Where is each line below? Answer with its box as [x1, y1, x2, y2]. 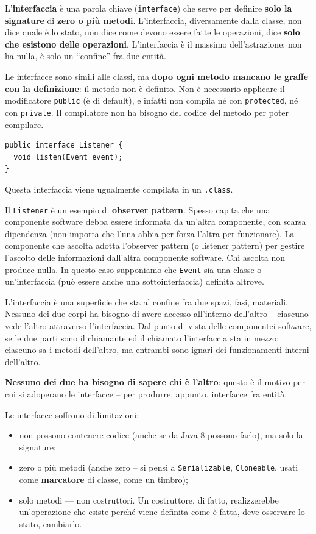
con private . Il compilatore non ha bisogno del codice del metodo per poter [5, 105, 289, 118]
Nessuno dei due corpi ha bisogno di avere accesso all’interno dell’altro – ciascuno [5, 307, 309, 320]
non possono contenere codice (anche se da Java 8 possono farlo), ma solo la [19, 429, 303, 441]
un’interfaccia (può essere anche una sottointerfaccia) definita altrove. [5, 275, 264, 288]
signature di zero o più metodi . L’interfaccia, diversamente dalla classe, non [5, 13, 302, 26]
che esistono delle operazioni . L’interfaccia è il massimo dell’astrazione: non [5, 37, 302, 50]
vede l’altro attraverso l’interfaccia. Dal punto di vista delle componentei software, [5, 319, 312, 332]
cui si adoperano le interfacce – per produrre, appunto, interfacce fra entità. [5, 388, 287, 400]
